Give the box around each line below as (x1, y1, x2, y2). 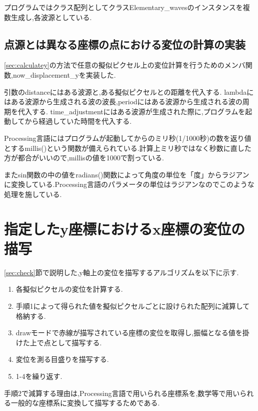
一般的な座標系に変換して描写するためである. (10, 397, 160, 408)
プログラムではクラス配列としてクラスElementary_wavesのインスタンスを (4, 2, 243, 12)
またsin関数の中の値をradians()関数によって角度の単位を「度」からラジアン (4, 169, 249, 179)
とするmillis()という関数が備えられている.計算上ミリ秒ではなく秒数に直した (4, 142, 251, 153)
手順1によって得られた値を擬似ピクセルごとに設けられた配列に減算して (15, 301, 250, 311)
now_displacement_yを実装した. (12, 69, 116, 80)
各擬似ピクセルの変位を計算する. (15, 284, 123, 294)
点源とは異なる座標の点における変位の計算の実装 (4, 36, 245, 52)
